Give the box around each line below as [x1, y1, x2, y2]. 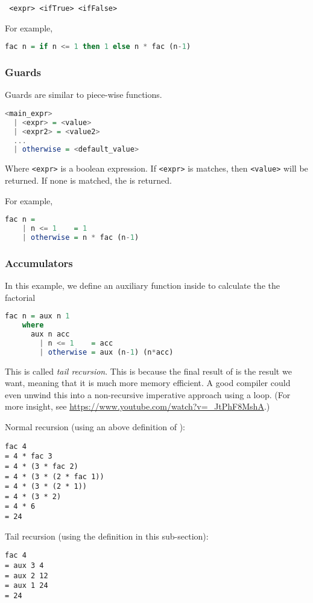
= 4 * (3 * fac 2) [5, 462, 78, 471]
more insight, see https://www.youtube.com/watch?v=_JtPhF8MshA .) [5, 400, 270, 413]
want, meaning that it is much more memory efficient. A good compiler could [5, 376, 291, 389]
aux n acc [30, 329, 70, 338]
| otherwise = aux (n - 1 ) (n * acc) [39, 347, 174, 356]
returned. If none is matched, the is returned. [5, 173, 172, 186]
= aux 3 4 [5, 561, 44, 570]
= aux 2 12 [5, 571, 48, 580]
